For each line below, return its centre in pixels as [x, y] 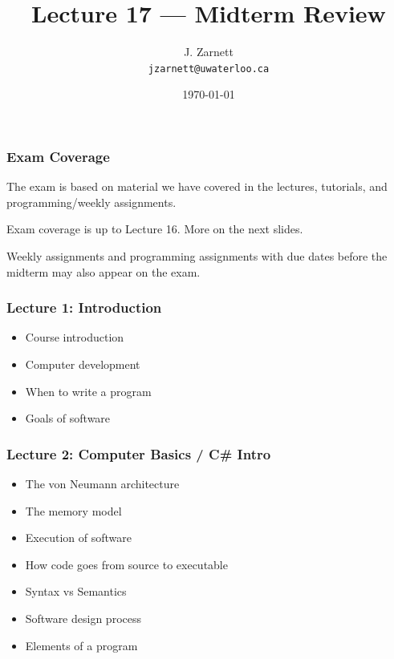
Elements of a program [81, 645]
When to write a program [88, 391]
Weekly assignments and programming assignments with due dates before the [197, 256]
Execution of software [78, 538]
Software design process [83, 619]
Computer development [83, 364]
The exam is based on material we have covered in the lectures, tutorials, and [197, 186]
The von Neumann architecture [102, 484]
